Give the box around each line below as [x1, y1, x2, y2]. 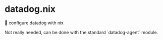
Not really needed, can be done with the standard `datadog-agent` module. [4, 29, 158, 35]
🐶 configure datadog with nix [4, 20, 64, 26]
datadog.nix [4, 3, 55, 15]
